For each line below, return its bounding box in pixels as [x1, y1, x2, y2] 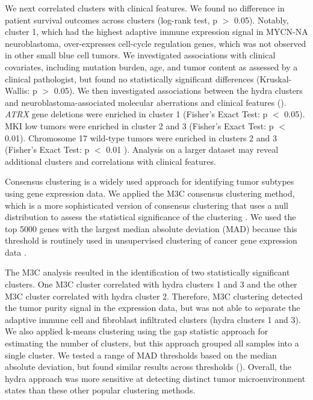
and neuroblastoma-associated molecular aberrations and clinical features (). [5, 96, 287, 108]
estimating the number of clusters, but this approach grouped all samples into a [5, 337, 299, 349]
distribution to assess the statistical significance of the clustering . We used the [5, 211, 296, 223]
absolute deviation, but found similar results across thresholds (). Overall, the [5, 360, 292, 373]
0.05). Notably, [234, 13, 289, 26]
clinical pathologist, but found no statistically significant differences [5, 72, 254, 85]
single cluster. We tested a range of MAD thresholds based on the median [5, 348, 277, 361]
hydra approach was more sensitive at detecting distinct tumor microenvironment [5, 372, 306, 384]
